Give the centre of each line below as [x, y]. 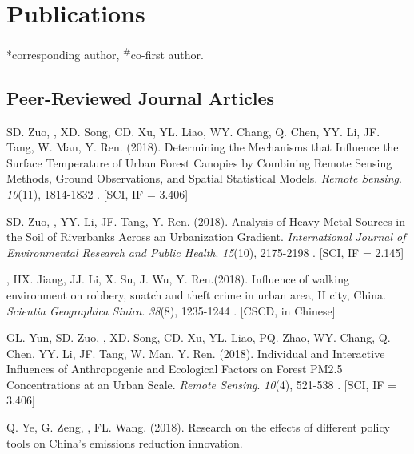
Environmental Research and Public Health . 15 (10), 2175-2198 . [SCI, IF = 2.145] [205, 252]
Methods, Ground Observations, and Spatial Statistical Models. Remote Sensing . [204, 178]
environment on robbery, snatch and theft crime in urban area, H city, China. [196, 294]
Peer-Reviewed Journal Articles [141, 97]
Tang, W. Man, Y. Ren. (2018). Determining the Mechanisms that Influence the [203, 147]
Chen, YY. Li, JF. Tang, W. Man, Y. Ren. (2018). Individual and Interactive [196, 353]
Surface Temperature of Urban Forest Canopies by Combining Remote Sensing [199, 162]
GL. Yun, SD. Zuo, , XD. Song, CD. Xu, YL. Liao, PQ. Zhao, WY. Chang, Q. [199, 337]
